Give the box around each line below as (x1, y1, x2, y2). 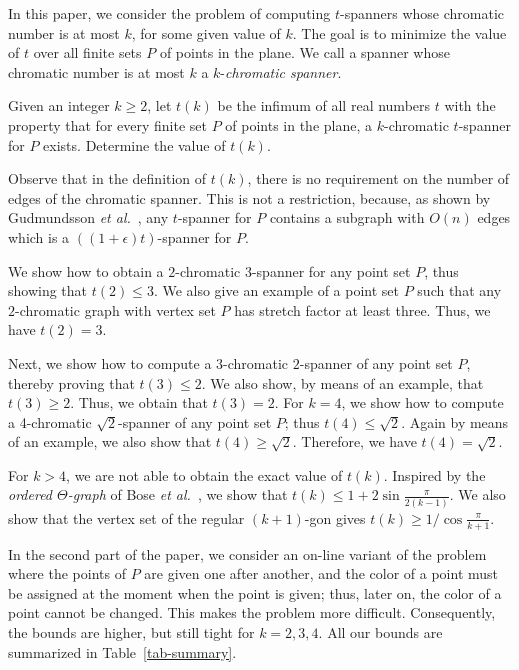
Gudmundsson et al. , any (8, 207, 169, 228)
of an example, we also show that (8, 431, 212, 452)
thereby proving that (8, 372, 135, 393)
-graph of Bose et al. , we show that (67, 484, 288, 505)
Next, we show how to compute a (8, 352, 212, 373)
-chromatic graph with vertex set (15, 299, 216, 320)
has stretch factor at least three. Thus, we (234, 299, 491, 320)
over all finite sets (33, 42, 142, 63)
